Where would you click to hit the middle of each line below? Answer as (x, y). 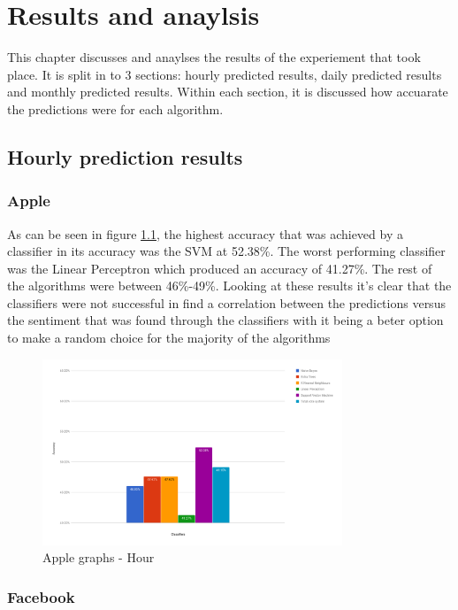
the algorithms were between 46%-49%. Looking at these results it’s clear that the (229, 286)
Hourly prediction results (125, 156)
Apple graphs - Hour (99, 557)
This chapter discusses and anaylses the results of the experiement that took (214, 57)
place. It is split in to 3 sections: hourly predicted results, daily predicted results (225, 74)
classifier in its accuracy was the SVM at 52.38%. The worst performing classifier (226, 251)
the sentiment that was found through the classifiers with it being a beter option (225, 320)
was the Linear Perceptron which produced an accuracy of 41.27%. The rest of (220, 268)
